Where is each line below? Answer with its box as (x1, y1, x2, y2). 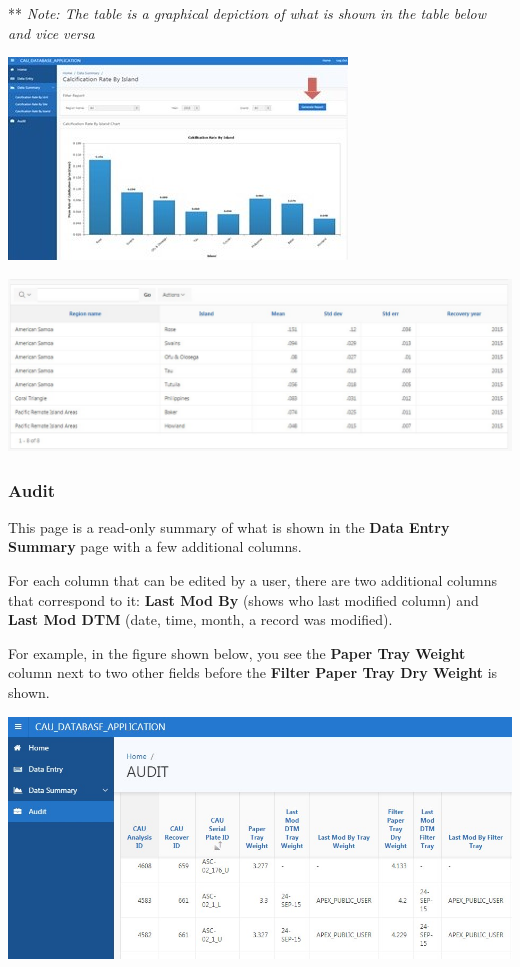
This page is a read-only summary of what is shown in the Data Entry (8, 516, 450, 537)
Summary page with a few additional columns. (8, 536, 302, 557)
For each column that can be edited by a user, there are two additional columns (8, 570, 497, 591)
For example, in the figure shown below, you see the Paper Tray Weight (8, 642, 466, 663)
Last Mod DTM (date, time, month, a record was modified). (8, 609, 393, 630)
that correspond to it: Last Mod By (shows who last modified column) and (8, 589, 479, 610)
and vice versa (8, 22, 95, 43)
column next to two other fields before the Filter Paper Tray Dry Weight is (8, 662, 498, 683)
